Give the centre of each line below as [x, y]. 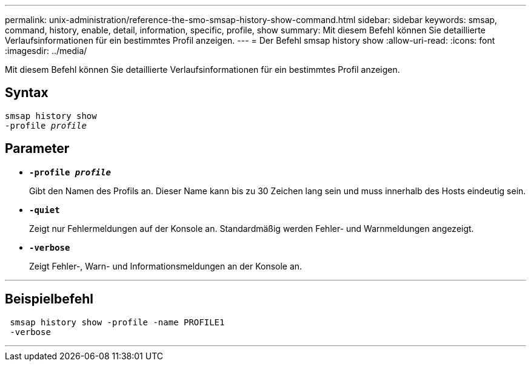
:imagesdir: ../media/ [46, 51]
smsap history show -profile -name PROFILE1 [117, 322]
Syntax [27, 93]
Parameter [37, 149]
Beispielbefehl [49, 299]
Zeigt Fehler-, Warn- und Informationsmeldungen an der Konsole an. [166, 266]
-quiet [45, 210]
